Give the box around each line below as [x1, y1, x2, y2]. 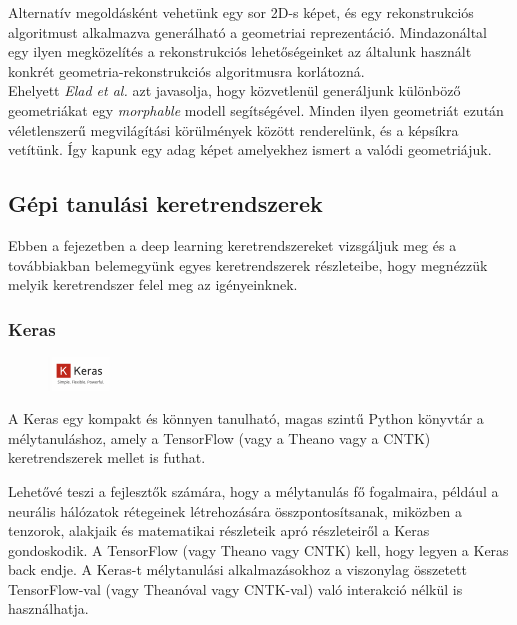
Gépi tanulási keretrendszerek [8, 188, 323, 219]
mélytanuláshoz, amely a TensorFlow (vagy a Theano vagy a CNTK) [8, 427, 431, 448]
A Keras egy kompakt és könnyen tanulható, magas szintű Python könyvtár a [8, 408, 484, 429]
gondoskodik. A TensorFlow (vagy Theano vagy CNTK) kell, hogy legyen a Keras [8, 539, 509, 560]
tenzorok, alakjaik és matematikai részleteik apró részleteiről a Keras [8, 520, 430, 541]
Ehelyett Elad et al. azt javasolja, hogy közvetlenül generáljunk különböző [8, 80, 461, 101]
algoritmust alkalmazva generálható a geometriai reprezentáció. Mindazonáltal [8, 21, 487, 42]
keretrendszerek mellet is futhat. [8, 447, 206, 468]
